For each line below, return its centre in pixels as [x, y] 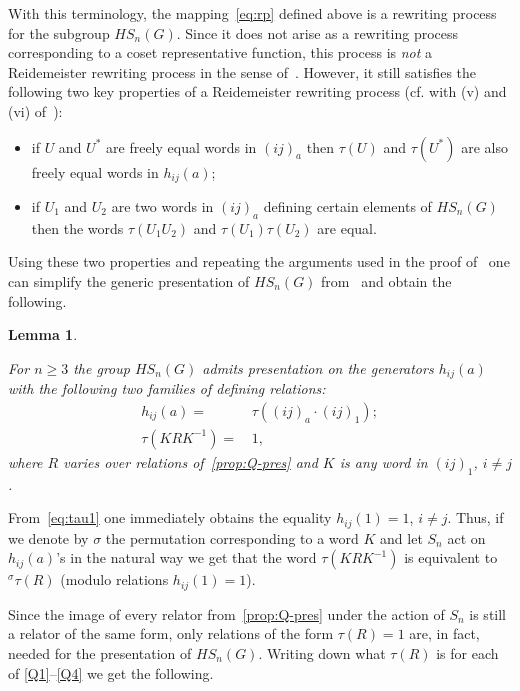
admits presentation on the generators [318, 367]
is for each [467, 652]
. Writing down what [322, 652]
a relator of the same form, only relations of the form [171, 633]
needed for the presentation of [100, 652]
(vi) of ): [35, 110]
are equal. [347, 227]
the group [101, 367]
